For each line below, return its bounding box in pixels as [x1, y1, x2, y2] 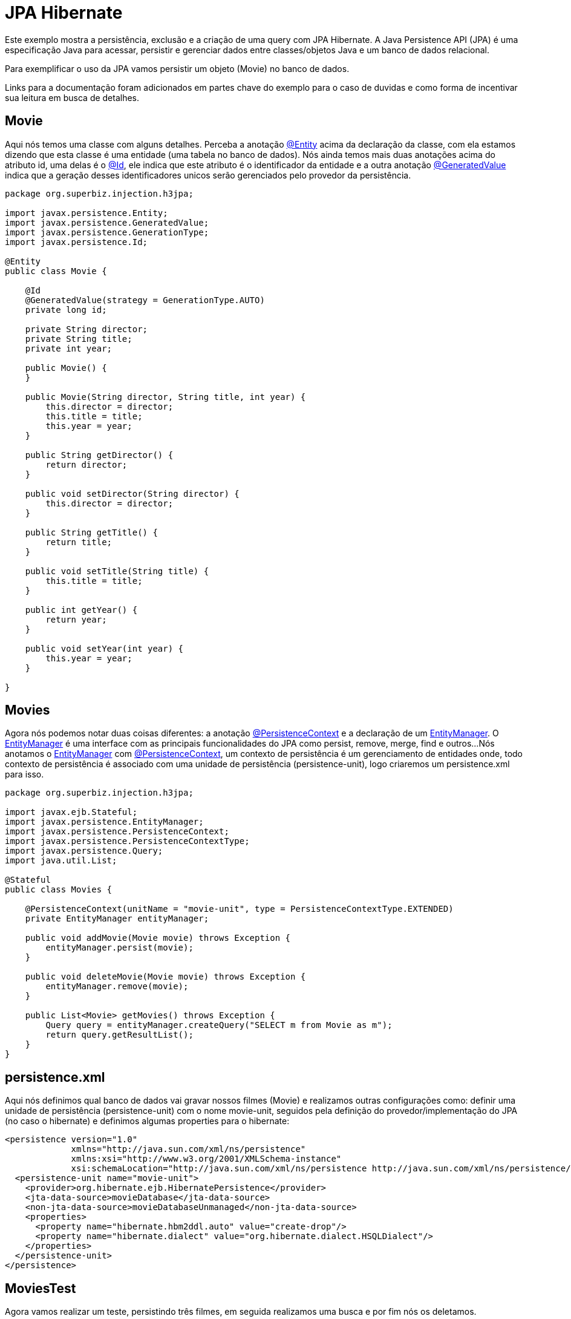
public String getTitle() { [25, 527, 158, 537]
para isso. [5, 769, 44, 780]
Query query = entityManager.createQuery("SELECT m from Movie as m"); [45, 1020, 393, 1030]
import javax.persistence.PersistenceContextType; [5, 836, 250, 846]
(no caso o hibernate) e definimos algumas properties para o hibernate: [5, 1116, 290, 1127]
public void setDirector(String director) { [25, 488, 240, 499]
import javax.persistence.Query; [5, 846, 163, 856]
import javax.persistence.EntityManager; [5, 817, 204, 827]
